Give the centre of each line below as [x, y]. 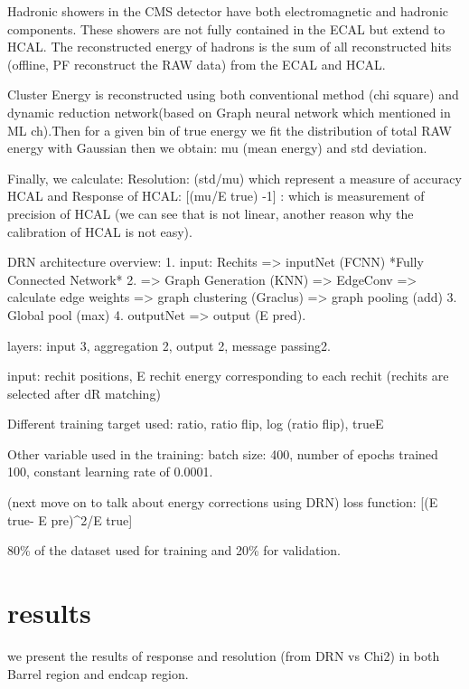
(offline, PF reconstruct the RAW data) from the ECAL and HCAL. [197, 64]
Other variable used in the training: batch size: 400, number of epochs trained [223, 453]
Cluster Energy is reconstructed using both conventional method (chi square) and [233, 94]
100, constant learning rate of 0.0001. [110, 472]
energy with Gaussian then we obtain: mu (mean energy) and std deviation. [217, 148]
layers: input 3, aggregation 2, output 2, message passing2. [169, 345]
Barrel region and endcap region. [98, 673]
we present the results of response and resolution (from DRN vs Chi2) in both [224, 655]
